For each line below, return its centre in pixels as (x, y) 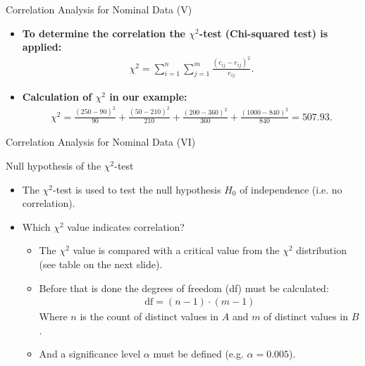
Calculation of (57, 97)
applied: (42, 47)
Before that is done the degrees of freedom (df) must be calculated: (184, 288)
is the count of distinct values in (149, 316)
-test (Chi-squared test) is (264, 33)
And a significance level (90, 354)
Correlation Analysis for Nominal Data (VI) (101, 142)
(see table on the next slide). (101, 264)
